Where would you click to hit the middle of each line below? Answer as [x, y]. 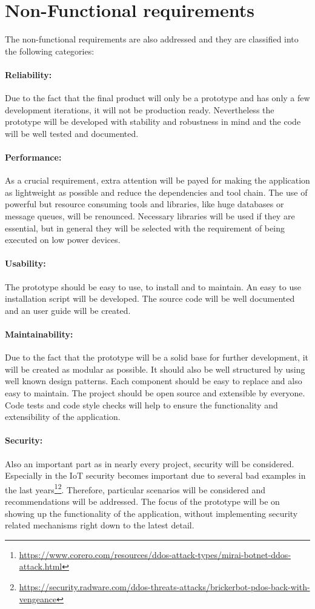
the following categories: [50, 51]
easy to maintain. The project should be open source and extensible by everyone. [155, 393]
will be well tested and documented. [72, 133]
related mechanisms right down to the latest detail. [100, 525]
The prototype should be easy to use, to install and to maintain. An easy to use [153, 286]
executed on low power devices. [63, 240]
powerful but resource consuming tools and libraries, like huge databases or [144, 204]
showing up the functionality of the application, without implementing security [151, 513]
